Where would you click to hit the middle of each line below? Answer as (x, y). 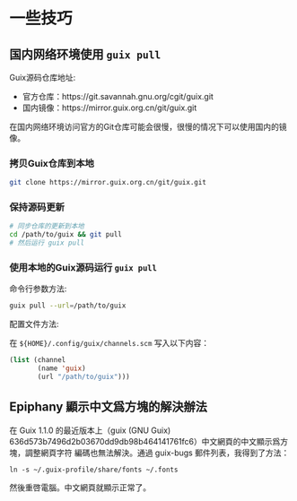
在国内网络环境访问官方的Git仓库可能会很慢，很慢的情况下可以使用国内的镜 (148, 127)
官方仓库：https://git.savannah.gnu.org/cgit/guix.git (118, 96)
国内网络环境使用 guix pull (85, 54)
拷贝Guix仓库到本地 (52, 163)
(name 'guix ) (62, 368)
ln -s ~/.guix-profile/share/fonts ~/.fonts (94, 470)
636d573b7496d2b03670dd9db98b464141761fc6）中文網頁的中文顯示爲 (145, 441)
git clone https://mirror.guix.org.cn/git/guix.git (108, 183)
